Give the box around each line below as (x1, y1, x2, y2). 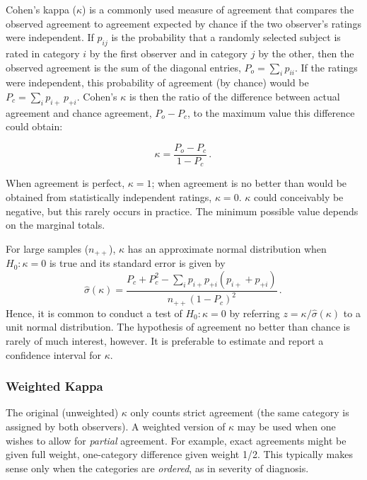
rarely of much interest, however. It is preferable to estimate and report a (6, 333, 324, 348)
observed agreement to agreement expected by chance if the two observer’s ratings (6, 16, 361, 30)
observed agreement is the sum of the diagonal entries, (6, 59, 241, 74)
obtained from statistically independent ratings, (6, 190, 212, 205)
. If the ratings (295, 59, 358, 74)
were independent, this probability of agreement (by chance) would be (6, 75, 309, 90)
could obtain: (6, 119, 63, 134)
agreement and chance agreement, (6, 105, 152, 120)
